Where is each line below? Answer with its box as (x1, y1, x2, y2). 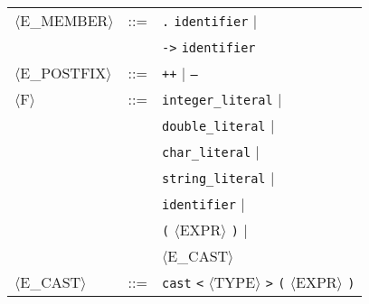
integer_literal (161, 93, 273, 107)
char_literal (161, 145, 251, 160)
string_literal (161, 171, 266, 186)
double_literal (161, 119, 266, 134)
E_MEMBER (20, 10, 109, 31)
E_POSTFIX (20, 62, 107, 83)
